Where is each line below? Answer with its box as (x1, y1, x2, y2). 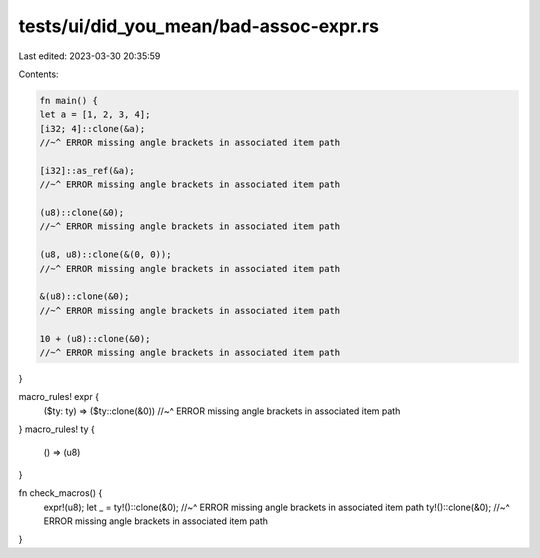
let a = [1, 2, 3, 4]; (39, 109, 151, 120)
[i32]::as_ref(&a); (39, 165, 135, 176)
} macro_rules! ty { (18, 423, 95, 435)
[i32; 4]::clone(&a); (39, 123, 146, 134)
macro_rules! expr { (18, 391, 100, 403)
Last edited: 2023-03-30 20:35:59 (18, 50, 161, 62)
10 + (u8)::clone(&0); (39, 333, 151, 344)
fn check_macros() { (18, 487, 103, 499)
